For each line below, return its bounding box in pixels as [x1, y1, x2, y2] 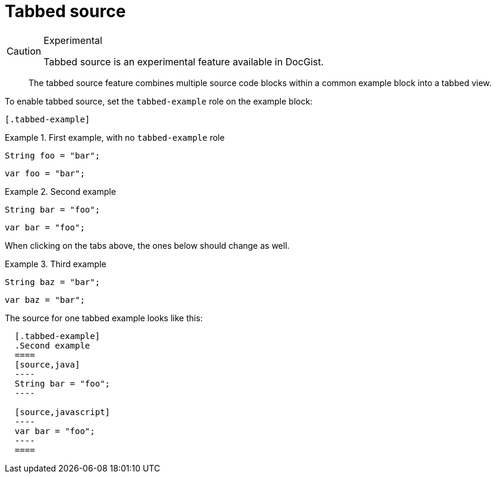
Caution [7, 45, 42, 57]
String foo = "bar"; [5, 150, 101, 160]
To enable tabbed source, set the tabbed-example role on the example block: [5, 96, 313, 106]
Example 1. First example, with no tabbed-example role [5, 132, 225, 143]
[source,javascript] [14, 407, 111, 417]
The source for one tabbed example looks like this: [5, 312, 203, 323]
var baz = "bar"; [5, 295, 85, 305]
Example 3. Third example [5, 258, 106, 269]
